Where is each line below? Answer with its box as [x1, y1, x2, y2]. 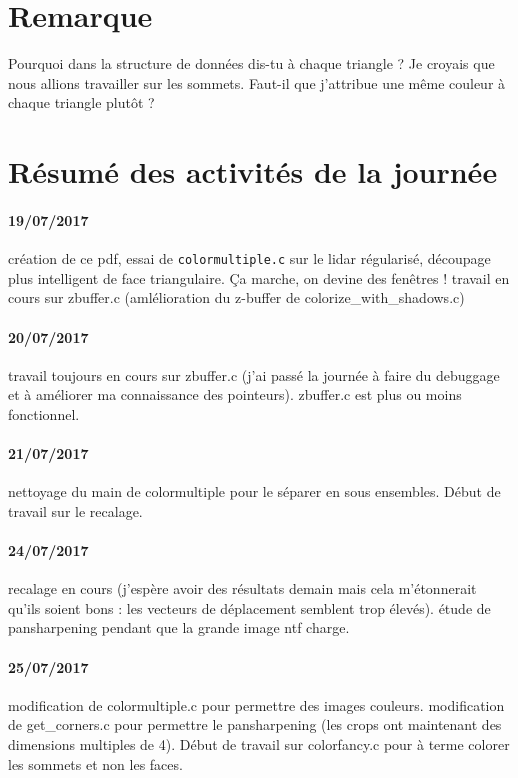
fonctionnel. [8, 403, 80, 424]
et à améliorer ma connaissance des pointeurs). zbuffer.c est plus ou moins [8, 384, 462, 405]
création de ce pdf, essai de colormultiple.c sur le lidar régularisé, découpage [8, 248, 491, 269]
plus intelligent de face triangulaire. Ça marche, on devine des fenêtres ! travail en [8, 267, 510, 288]
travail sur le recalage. [8, 500, 143, 521]
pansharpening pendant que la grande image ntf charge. [8, 617, 350, 638]
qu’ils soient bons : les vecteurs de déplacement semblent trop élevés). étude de [8, 597, 491, 618]
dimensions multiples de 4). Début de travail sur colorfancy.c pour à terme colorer [8, 734, 510, 755]
